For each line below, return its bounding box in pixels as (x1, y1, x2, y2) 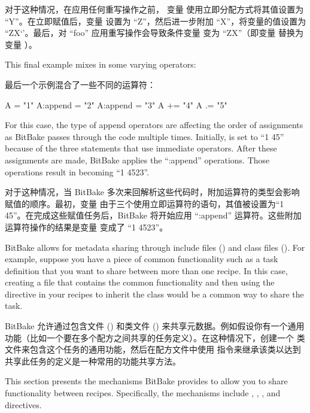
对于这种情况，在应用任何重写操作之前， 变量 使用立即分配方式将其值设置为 (5, 3, 304, 15)
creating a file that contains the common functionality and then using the (5, 276, 275, 289)
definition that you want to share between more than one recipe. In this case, (5, 264, 288, 277)
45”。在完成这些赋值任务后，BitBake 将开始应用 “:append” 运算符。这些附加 (5, 209, 302, 221)
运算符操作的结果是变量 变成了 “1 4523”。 (5, 220, 168, 233)
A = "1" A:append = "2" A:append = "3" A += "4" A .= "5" (5, 98, 227, 111)
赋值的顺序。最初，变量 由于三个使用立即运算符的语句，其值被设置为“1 (5, 197, 284, 209)
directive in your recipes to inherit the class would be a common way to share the (5, 287, 304, 300)
